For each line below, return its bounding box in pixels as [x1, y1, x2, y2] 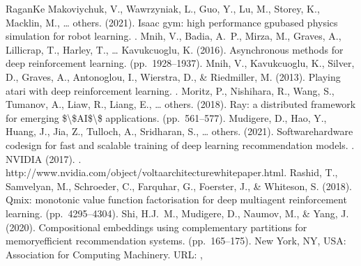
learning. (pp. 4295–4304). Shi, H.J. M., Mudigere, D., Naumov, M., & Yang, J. [6, 205, 349, 220]
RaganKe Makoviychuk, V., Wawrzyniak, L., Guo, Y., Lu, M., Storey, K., [6, 1, 320, 15]
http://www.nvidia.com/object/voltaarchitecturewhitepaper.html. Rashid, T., [6, 165, 338, 180]
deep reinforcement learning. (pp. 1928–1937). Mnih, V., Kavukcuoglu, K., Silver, [6, 56, 355, 70]
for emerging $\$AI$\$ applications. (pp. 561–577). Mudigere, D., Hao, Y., [6, 110, 327, 125]
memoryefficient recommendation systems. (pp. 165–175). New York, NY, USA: [6, 233, 346, 248]
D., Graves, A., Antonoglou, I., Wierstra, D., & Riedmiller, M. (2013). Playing [6, 69, 341, 84]
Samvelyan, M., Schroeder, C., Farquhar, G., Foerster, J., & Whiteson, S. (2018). [6, 178, 352, 193]
